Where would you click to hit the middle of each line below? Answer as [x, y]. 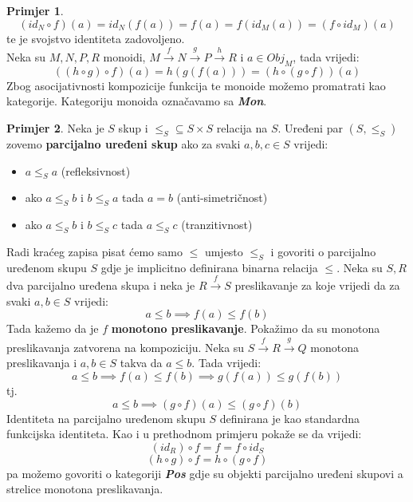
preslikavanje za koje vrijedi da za [317, 285]
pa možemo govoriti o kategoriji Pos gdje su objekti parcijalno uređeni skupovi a [205, 473]
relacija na [242, 127]
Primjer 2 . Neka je [55, 127]
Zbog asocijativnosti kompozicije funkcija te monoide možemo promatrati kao [196, 85]
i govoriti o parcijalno [323, 251]
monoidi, [124, 56]
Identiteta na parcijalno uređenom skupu [106, 418]
